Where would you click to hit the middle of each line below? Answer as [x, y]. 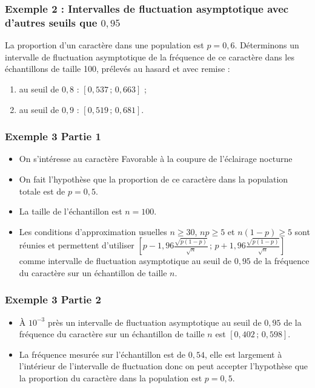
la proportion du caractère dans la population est [111, 378]
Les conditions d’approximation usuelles [93, 231]
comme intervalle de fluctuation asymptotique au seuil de [125, 261]
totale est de [42, 191]
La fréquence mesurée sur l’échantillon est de [102, 354]
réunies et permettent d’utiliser [77, 245]
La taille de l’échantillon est [71, 211]
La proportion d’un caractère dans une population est [104, 45]
